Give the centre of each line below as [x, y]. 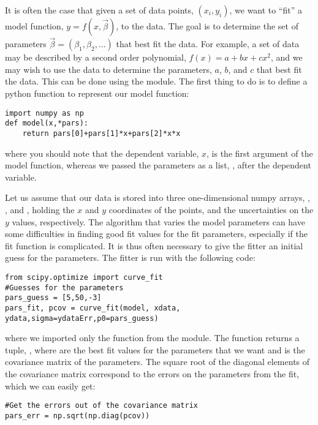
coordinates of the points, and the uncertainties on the [211, 209]
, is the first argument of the [260, 153]
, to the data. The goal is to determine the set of [207, 26]
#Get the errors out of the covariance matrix [101, 406]
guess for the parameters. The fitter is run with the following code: [130, 258]
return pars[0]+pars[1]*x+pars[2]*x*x [101, 133]
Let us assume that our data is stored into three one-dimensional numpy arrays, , [157, 197]
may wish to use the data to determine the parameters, [108, 69]
